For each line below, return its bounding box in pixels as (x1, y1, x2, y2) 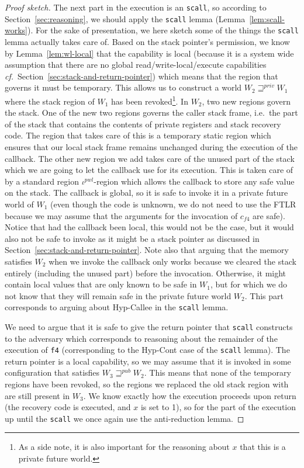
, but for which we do (210, 278, 288, 290)
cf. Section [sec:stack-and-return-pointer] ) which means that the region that (5, 70, 278, 82)
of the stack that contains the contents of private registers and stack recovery (5, 117, 281, 130)
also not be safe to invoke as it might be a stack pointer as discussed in (5, 232, 260, 244)
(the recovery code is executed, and (5, 401, 131, 413)
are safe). (253, 209, 285, 221)
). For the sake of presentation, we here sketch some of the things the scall (27, 24, 299, 36)
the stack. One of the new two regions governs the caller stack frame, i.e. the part (5, 106, 298, 119)
